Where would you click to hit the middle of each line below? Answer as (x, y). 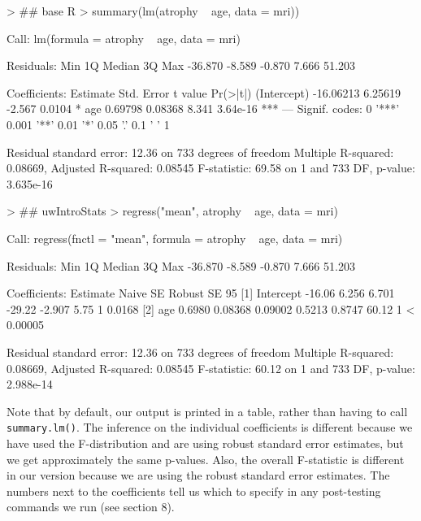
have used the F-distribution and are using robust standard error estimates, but (205, 443)
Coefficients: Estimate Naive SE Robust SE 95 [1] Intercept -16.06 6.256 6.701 (201, 293)
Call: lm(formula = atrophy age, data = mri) (124, 38)
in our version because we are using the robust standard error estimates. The (198, 475)
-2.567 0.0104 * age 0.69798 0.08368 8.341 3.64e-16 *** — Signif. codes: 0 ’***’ (203, 109)
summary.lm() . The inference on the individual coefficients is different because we (210, 427)
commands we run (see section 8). (91, 507)
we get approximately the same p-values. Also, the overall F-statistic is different (206, 459)
